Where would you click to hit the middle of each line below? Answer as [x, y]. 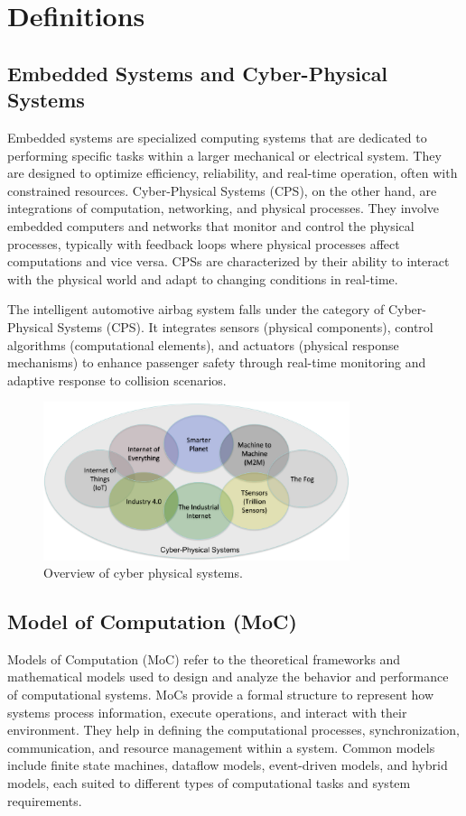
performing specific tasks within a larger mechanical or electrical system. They [224, 155]
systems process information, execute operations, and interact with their [207, 712]
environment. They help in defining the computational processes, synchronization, [233, 730]
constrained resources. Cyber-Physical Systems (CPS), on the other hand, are [222, 190]
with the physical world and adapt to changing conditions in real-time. [203, 278]
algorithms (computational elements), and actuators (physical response [203, 344]
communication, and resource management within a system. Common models [221, 747]
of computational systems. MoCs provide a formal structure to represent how [221, 695]
